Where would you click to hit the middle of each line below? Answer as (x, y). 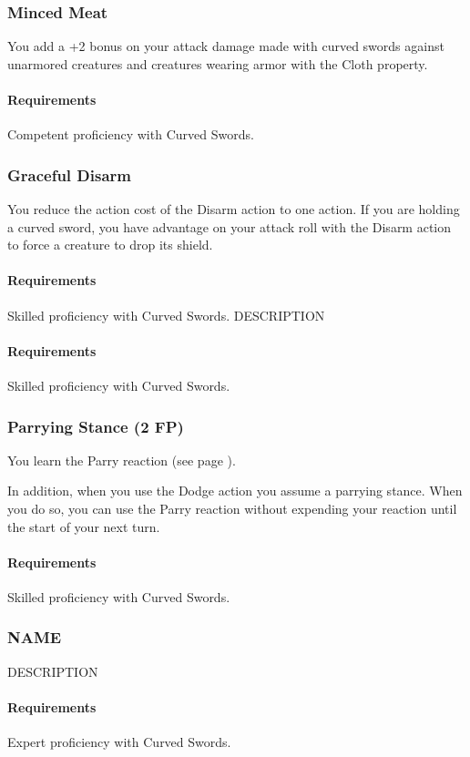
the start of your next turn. (84, 526)
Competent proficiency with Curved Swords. (131, 134)
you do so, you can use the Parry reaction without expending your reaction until (232, 508)
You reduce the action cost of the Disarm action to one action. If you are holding (234, 209)
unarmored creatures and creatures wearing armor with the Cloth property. (218, 63)
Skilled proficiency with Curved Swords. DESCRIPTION (166, 315)
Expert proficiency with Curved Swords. (119, 742)
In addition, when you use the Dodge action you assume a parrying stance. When (235, 491)
